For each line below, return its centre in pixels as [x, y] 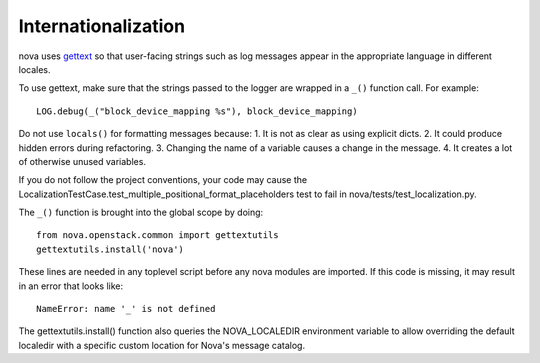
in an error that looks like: [71, 286]
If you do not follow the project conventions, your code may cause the [163, 180]
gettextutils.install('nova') [110, 249]
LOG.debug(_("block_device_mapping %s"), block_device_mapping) [197, 111]
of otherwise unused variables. [82, 161]
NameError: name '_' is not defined [126, 309]
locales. [34, 69]
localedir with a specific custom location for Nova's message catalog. [161, 345]
